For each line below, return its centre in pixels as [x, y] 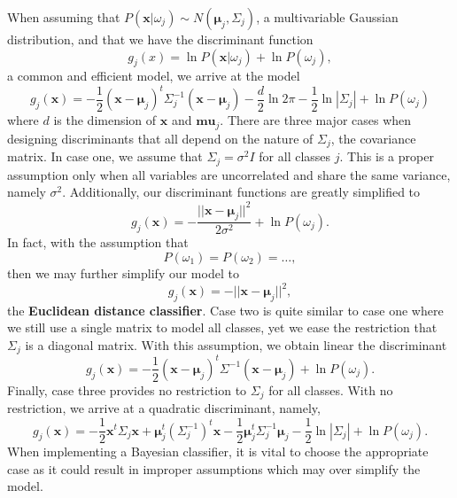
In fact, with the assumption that [98, 242]
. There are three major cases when [316, 120]
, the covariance [373, 138]
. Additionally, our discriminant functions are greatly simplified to [241, 192]
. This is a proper [387, 156]
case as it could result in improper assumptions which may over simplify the [214, 468]
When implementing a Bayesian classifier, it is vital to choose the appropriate [218, 451]
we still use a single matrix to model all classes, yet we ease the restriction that [222, 327]
